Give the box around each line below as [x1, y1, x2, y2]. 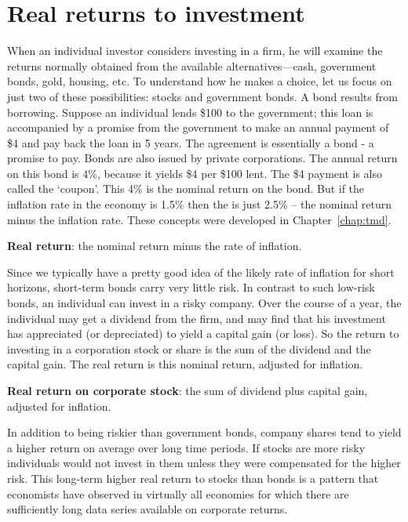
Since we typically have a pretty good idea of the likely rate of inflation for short [7, 263, 395, 280]
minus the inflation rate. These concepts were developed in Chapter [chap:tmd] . [7, 211, 392, 227]
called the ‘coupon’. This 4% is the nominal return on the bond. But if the [7, 180, 365, 197]
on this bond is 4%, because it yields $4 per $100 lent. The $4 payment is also [7, 165, 383, 181]
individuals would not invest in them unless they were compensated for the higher [7, 455, 401, 471]
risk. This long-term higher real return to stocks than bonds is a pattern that [7, 469, 379, 486]
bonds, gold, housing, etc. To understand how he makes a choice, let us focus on [7, 73, 392, 89]
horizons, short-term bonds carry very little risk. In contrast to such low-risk [7, 279, 375, 295]
